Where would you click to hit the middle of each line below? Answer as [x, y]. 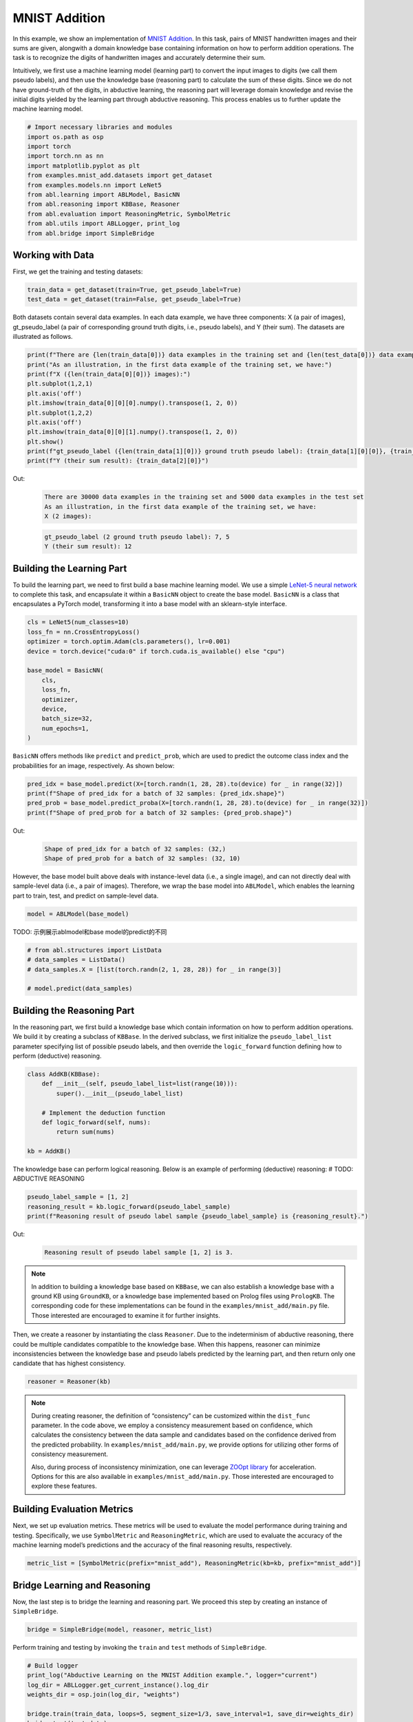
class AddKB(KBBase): [64, 1074]
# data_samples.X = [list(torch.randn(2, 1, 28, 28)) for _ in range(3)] [154, 969]
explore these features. [64, 1486]
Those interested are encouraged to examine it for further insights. [126, 1315]
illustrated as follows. [43, 337]
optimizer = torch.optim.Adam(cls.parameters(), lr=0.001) [129, 642]
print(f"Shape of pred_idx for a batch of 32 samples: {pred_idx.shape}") [156, 793]
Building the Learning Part [70, 568]
